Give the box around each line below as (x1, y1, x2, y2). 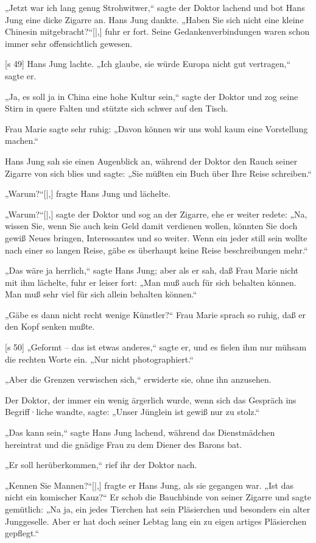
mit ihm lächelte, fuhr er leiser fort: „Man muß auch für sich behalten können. (5, 275, 297, 288)
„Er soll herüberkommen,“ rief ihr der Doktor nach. (5, 458, 197, 471)
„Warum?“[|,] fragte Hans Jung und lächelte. (5, 187, 171, 200)
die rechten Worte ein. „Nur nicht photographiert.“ (5, 352, 194, 365)
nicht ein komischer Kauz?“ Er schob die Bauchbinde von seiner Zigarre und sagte (5, 491, 311, 503)
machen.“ (5, 134, 38, 147)
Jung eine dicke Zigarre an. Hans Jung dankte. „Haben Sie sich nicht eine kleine (5, 13, 304, 26)
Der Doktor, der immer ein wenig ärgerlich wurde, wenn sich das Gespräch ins (5, 393, 297, 406)
